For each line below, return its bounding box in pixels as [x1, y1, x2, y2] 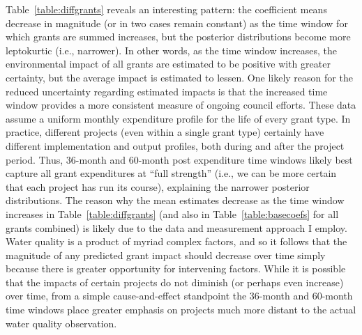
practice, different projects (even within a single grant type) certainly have [6, 125, 324, 139]
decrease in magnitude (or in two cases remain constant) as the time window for [6, 15, 348, 30]
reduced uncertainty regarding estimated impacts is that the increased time [6, 84, 328, 98]
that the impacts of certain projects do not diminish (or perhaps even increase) [6, 274, 344, 289]
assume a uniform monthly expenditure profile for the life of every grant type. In [6, 111, 351, 125]
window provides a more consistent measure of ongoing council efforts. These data [6, 98, 356, 112]
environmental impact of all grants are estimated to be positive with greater [6, 56, 331, 71]
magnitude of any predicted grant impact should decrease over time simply [6, 247, 326, 262]
